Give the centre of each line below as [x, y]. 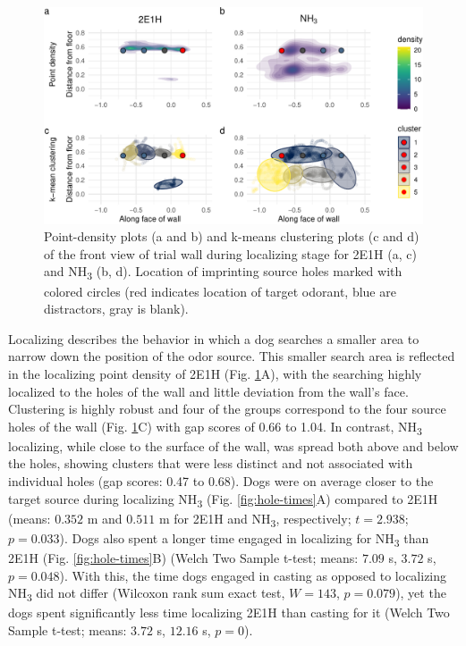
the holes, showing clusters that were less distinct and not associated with [211, 463]
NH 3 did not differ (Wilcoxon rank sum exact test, [147, 594]
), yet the [421, 593]
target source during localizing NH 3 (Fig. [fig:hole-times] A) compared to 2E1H [223, 499]
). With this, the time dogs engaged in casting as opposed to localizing [253, 575]
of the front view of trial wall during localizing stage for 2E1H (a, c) [230, 253]
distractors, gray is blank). [116, 309]
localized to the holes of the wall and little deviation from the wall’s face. [208, 391]
